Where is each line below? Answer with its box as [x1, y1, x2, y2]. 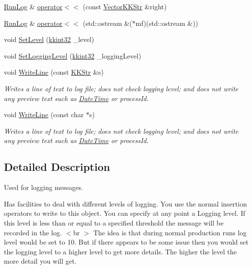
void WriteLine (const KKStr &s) [4, 67, 104, 77]
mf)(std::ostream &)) [135, 18, 198, 28]
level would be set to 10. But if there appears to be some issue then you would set [4, 237, 249, 247]
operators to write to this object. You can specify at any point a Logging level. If [4, 208, 245, 218]
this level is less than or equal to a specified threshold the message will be [4, 217, 224, 228]
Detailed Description [4, 159, 110, 174]
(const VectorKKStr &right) [83, 1, 167, 11]
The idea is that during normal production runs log [93, 227, 247, 237]
